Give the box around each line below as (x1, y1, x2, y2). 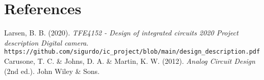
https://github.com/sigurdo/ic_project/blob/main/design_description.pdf (4, 48, 260, 56)
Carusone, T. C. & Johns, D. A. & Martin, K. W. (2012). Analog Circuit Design (4, 55, 255, 66)
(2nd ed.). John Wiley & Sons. (4, 65, 100, 76)
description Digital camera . (4, 37, 89, 48)
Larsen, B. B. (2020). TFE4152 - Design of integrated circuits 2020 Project (4, 27, 238, 38)
